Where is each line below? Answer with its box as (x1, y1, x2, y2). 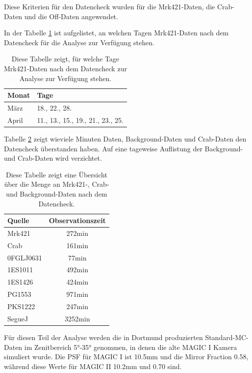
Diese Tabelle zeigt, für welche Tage (11, 54, 120, 64)
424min (66, 277, 88, 287)
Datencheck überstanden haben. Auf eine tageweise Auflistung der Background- (4, 143, 243, 153)
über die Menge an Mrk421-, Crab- (4, 179, 109, 189)
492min (66, 264, 88, 275)
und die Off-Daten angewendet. (24, 11, 118, 21)
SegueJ (7, 313, 28, 323)
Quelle (7, 215, 29, 226)
